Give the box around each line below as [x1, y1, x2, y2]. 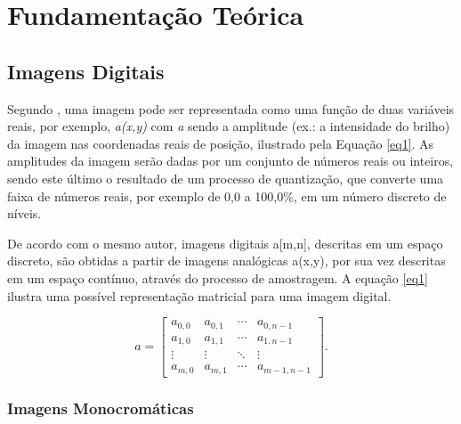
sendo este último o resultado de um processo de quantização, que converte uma [7, 168, 444, 187]
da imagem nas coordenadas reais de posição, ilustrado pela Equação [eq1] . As [7, 134, 434, 152]
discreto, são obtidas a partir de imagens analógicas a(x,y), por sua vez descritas [7, 251, 446, 270]
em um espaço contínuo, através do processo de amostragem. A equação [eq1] [7, 268, 428, 287]
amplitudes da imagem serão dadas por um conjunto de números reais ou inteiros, [7, 151, 454, 170]
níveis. [7, 204, 42, 223]
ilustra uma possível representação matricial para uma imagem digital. [7, 286, 392, 305]
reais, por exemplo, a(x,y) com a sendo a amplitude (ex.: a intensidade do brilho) [7, 117, 450, 135]
